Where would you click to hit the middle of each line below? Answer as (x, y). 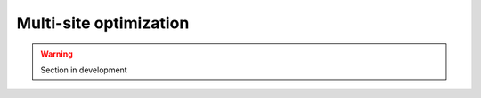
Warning (57, 54)
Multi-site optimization (103, 23)
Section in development (84, 70)
